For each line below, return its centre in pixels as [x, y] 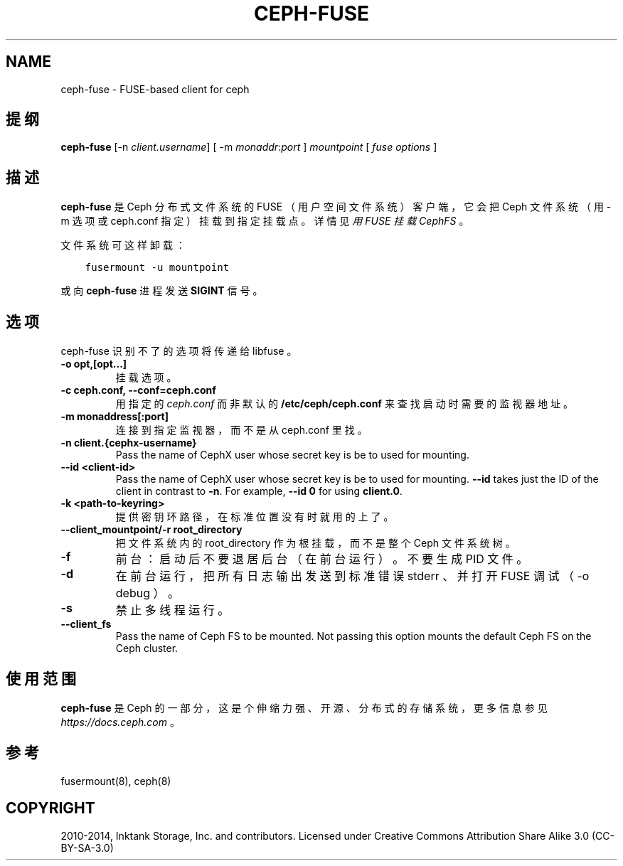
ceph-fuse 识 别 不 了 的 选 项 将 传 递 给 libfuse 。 [179, 351]
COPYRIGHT [50, 808]
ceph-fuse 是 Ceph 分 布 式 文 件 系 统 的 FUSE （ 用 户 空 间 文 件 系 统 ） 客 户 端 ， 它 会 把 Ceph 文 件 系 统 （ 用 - [336, 207]
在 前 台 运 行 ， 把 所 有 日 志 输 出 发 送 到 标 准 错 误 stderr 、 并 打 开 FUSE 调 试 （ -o [352, 576]
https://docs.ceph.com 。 [120, 722]
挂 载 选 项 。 [146, 378]
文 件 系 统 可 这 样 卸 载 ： [123, 245]
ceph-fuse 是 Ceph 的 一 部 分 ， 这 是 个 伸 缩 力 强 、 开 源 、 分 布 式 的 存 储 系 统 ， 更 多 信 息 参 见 [304, 707]
